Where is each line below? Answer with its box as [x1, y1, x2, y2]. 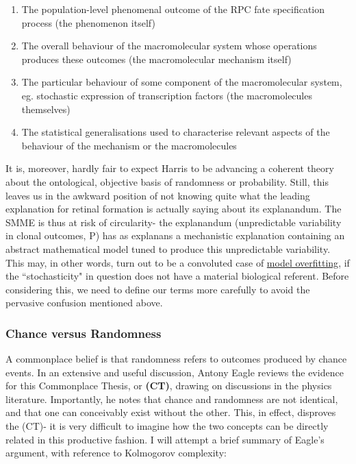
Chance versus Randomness [5, 324, 162, 341]
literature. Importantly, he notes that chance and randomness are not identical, [5, 391, 338, 406]
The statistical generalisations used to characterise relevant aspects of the [21, 125, 330, 139]
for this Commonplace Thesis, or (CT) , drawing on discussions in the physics [5, 378, 332, 393]
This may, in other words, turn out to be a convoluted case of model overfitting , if [5, 255, 350, 269]
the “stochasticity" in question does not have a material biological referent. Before [5, 269, 349, 283]
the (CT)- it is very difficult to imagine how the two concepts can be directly [5, 419, 329, 433]
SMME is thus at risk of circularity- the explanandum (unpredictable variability [5, 215, 342, 229]
